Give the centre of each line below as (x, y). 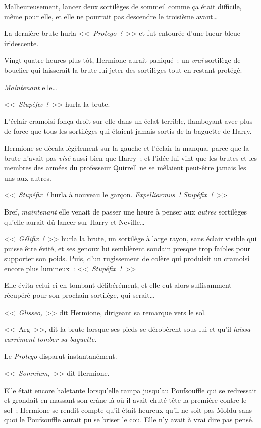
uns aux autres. (28, 177)
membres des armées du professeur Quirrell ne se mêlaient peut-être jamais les (125, 168)
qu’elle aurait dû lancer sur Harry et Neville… (74, 221)
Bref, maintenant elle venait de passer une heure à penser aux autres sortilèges (125, 211)
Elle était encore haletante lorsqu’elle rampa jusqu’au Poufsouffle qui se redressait (130, 390)
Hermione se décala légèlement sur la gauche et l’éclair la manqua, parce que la (127, 147)
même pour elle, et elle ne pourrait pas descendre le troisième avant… (111, 16)
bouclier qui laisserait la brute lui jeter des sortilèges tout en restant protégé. (123, 70)
